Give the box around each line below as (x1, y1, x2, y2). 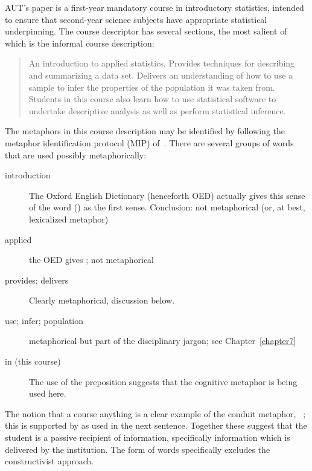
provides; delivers (5, 273, 69, 286)
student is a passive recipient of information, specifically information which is (5, 431, 290, 444)
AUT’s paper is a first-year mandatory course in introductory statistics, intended (5, 1, 304, 13)
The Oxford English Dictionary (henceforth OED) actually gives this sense (29, 189, 305, 201)
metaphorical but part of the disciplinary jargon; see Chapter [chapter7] (29, 334, 296, 347)
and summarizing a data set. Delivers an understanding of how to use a (28, 68, 293, 81)
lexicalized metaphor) (29, 212, 109, 225)
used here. (29, 387, 66, 400)
